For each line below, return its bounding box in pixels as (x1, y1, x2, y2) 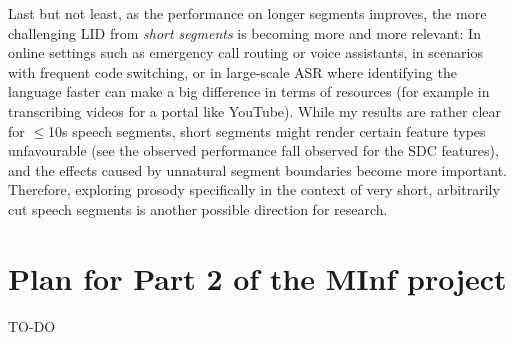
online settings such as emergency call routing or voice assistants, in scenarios (8, 42, 483, 63)
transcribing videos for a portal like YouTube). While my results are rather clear (8, 100, 502, 121)
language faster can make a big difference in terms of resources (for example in (8, 81, 490, 102)
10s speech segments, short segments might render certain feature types (48, 120, 486, 141)
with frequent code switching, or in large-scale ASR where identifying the (8, 61, 457, 82)
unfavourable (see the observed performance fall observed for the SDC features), (8, 140, 499, 161)
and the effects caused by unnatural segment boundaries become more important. (8, 159, 507, 180)
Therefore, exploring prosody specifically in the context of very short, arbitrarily (8, 179, 500, 200)
